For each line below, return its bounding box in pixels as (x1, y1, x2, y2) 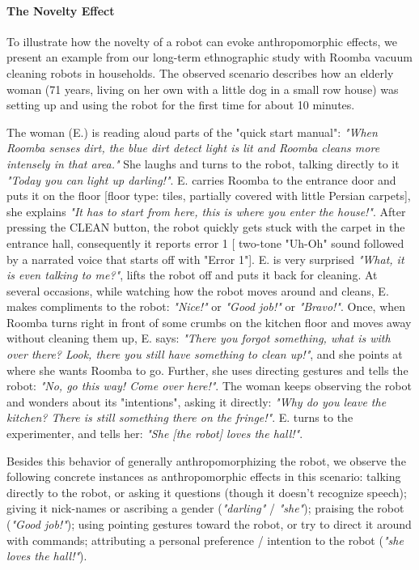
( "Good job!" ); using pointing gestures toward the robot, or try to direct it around (6, 516, 412, 533)
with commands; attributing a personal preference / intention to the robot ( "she (6, 531, 404, 548)
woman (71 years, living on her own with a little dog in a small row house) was (6, 80, 399, 97)
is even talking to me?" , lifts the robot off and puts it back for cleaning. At (6, 266, 378, 283)
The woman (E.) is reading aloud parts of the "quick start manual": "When (6, 123, 378, 140)
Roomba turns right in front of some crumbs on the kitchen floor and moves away (6, 313, 412, 330)
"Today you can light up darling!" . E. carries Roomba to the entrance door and (6, 171, 396, 188)
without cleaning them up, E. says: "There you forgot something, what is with (6, 330, 391, 347)
